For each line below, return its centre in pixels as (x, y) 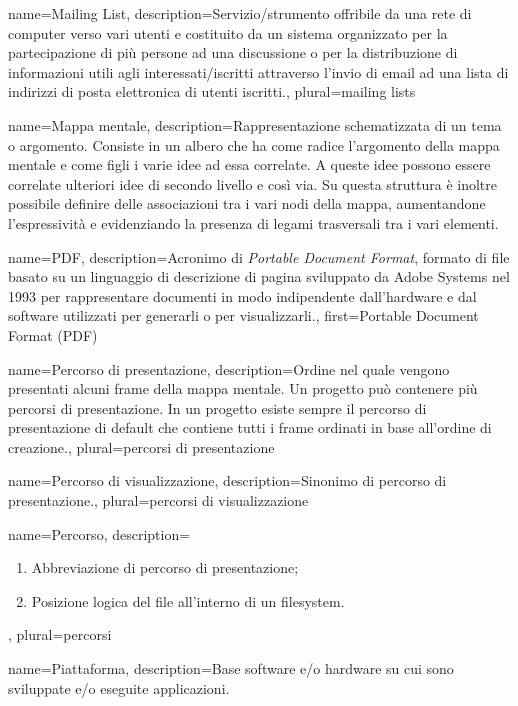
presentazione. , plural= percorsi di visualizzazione (158, 500)
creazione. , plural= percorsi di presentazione (141, 446)
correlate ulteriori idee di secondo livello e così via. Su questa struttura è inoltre (253, 183)
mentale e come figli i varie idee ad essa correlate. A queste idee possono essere (249, 164)
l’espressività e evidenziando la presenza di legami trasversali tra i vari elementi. (253, 222)
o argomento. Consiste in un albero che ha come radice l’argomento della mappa (254, 144)
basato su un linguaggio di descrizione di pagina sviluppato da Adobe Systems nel (259, 276)
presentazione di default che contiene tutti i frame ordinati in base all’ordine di (250, 427)
